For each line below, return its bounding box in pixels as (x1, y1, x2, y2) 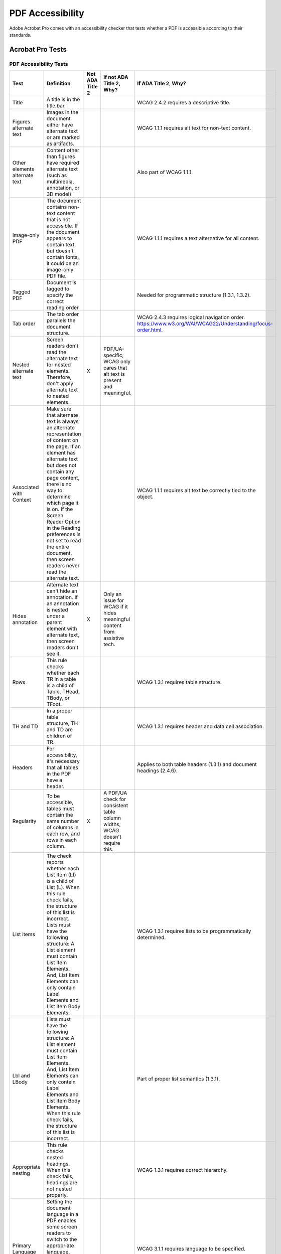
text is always (46, 418, 79, 425)
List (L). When (46, 884, 80, 891)
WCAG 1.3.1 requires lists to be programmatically (137, 928, 251, 935)
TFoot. (46, 701, 62, 708)
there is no (46, 481, 72, 488)
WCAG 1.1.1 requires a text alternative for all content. (137, 235, 260, 242)
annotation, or (46, 185, 80, 192)
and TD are (46, 726, 73, 733)
